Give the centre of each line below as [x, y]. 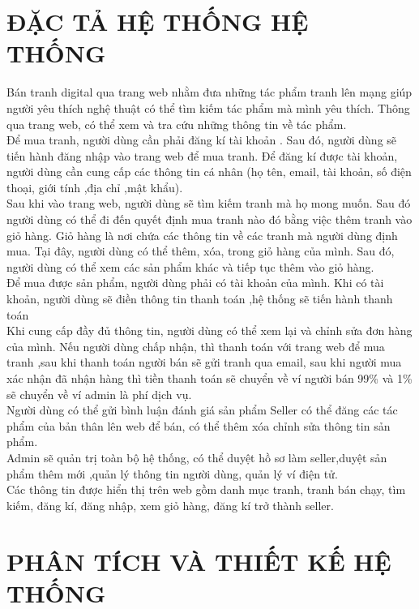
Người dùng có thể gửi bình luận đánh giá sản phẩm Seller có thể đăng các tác [202, 410]
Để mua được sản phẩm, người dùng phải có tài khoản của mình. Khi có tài [195, 283]
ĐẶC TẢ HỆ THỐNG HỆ [158, 21]
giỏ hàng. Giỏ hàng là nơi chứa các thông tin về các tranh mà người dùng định [202, 235]
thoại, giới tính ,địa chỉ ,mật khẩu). [95, 187]
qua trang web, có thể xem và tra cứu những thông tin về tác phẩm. [177, 124]
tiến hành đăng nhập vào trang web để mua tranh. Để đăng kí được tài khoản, [202, 155]
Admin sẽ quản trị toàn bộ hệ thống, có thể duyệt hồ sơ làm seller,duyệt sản [197, 457]
